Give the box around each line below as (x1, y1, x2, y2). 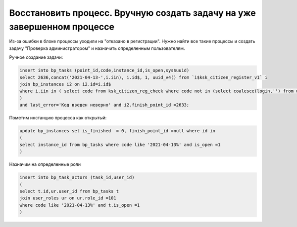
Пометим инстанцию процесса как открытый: (9, 115, 107, 121)
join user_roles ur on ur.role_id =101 (19, 195, 116, 201)
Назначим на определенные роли (9, 161, 81, 167)
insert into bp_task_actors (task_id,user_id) (19, 175, 135, 180)
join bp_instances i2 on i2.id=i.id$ (19, 81, 111, 87)
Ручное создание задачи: (9, 54, 63, 60)
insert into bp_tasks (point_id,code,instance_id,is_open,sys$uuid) (19, 68, 190, 74)
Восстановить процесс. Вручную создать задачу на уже (9, 7, 256, 18)
